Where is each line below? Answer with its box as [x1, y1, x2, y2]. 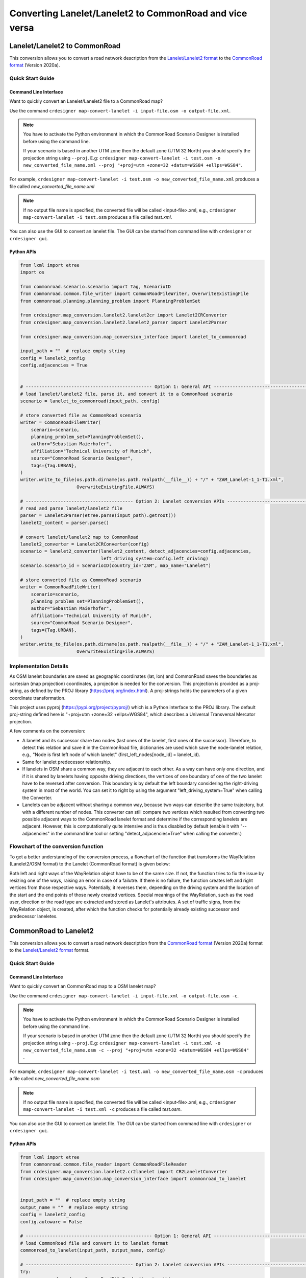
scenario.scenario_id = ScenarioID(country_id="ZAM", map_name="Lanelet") [20, 563, 212, 568]
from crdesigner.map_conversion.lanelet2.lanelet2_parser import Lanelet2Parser [20, 319, 227, 325]
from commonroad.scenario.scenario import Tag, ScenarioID [20, 284, 171, 289]
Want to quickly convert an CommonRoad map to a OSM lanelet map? [9, 983, 156, 989]
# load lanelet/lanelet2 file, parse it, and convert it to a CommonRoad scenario [20, 391, 233, 397]
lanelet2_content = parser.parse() [20, 519, 109, 526]
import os [20, 269, 45, 276]
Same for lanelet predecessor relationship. [22, 759, 112, 765]
